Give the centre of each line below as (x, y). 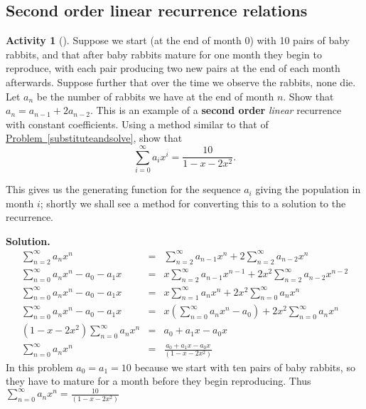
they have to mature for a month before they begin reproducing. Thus (158, 381)
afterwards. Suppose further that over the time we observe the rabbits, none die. (181, 82)
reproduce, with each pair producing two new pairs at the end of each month (173, 68)
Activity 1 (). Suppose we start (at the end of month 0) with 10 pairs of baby (178, 40)
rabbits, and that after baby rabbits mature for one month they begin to (164, 54)
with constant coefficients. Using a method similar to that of (137, 124)
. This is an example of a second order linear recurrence (216, 110)
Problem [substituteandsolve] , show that (94, 138)
